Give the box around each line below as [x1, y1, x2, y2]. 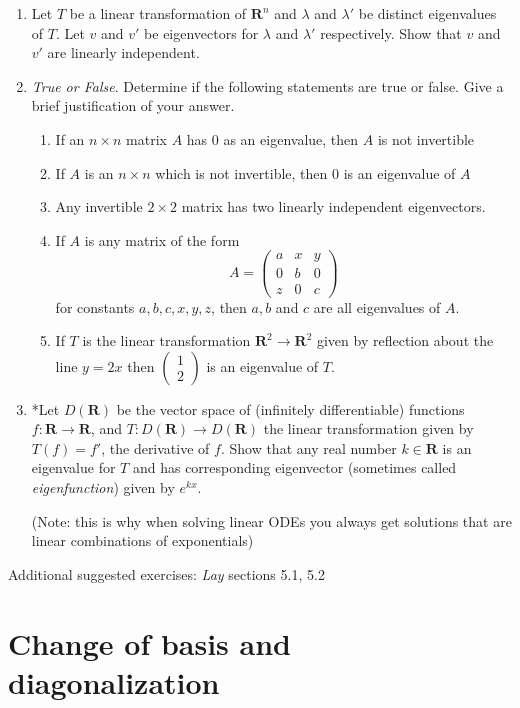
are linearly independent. [47, 42, 200, 63]
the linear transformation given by [263, 418, 474, 439]
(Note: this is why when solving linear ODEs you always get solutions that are [31, 510, 512, 531]
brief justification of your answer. [31, 95, 235, 116]
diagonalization [8, 661, 220, 702]
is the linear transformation [82, 330, 251, 351]
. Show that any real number [220, 437, 397, 458]
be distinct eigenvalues [358, 3, 497, 23]
